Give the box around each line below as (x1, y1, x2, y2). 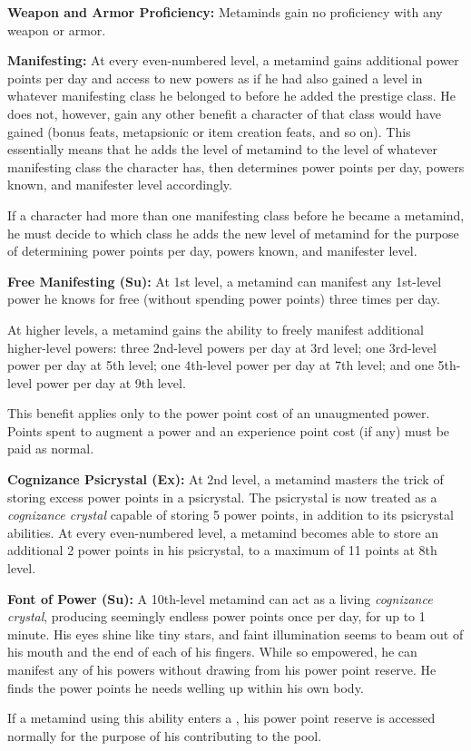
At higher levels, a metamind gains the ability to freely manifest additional (7, 319, 424, 338)
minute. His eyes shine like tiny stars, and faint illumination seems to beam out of (7, 624, 464, 643)
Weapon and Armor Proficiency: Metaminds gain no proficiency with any (7, 3, 443, 21)
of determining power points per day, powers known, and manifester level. (7, 241, 417, 260)
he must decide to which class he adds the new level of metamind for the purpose (7, 223, 459, 242)
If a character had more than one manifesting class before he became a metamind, (7, 205, 465, 224)
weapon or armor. (7, 20, 106, 39)
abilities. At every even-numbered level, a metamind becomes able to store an (7, 522, 439, 541)
